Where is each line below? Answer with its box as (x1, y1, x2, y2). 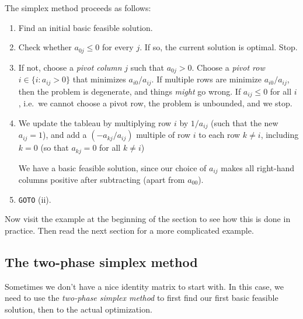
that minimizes (72, 73, 126, 85)
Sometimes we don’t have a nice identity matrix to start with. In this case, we (5, 280, 284, 292)
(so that (40, 141, 69, 154)
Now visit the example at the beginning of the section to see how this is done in (5, 213, 291, 225)
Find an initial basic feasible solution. (18, 21, 153, 33)
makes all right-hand (221, 161, 295, 174)
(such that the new (211, 116, 278, 129)
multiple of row (136, 129, 191, 141)
